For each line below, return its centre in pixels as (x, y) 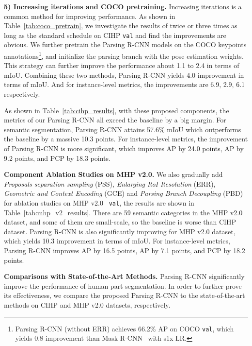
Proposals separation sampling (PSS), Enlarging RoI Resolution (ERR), (110, 183)
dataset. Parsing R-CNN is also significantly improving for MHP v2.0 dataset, (120, 231)
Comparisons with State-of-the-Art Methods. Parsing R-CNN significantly (124, 276)
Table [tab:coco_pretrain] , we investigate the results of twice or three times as (121, 26)
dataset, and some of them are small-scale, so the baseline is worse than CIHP (120, 222)
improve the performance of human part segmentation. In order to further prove (123, 285)
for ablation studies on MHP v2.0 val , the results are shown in (99, 203)
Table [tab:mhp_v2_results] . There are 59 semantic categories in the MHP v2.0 (123, 212)
